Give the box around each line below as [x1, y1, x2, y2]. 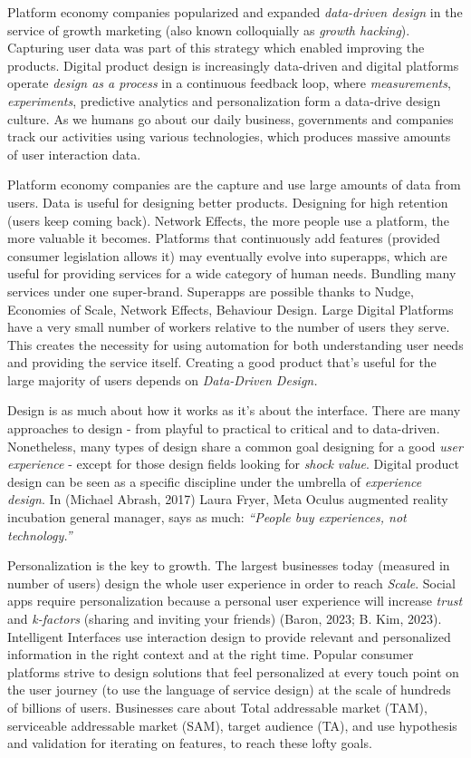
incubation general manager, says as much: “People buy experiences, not [7, 508, 407, 527]
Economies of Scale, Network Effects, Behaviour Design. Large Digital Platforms [7, 299, 454, 318]
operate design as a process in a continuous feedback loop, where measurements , [7, 73, 451, 92]
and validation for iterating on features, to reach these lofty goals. [7, 734, 372, 753]
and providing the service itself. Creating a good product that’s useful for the [7, 353, 437, 372]
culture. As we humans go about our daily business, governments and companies [7, 109, 454, 128]
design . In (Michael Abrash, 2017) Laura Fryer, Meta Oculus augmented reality [7, 490, 448, 509]
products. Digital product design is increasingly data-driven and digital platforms [7, 55, 459, 74]
